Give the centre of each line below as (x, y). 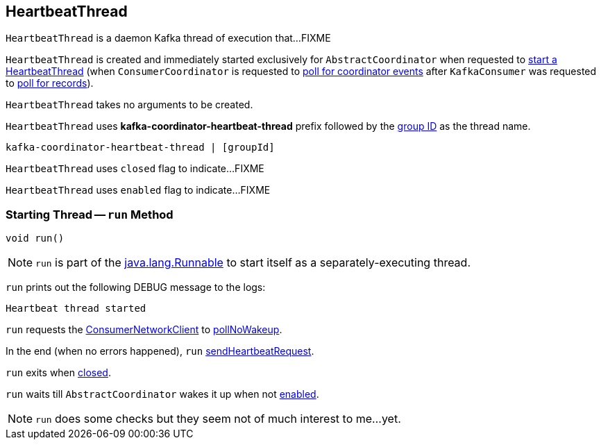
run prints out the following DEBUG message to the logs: (136, 287)
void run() (35, 238)
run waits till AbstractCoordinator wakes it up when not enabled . (162, 394)
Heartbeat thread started (76, 309)
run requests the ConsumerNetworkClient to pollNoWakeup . (144, 330)
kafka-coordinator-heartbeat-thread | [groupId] (140, 148)
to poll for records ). (50, 83)
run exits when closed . (58, 373)
